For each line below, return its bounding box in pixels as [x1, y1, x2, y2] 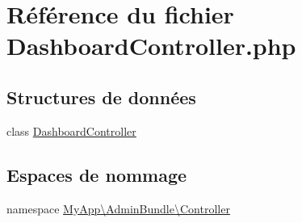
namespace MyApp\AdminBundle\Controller [6, 200, 230, 217]
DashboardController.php [6, 29, 296, 62]
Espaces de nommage [6, 162, 187, 187]
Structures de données [6, 84, 196, 109]
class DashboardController [6, 122, 136, 139]
